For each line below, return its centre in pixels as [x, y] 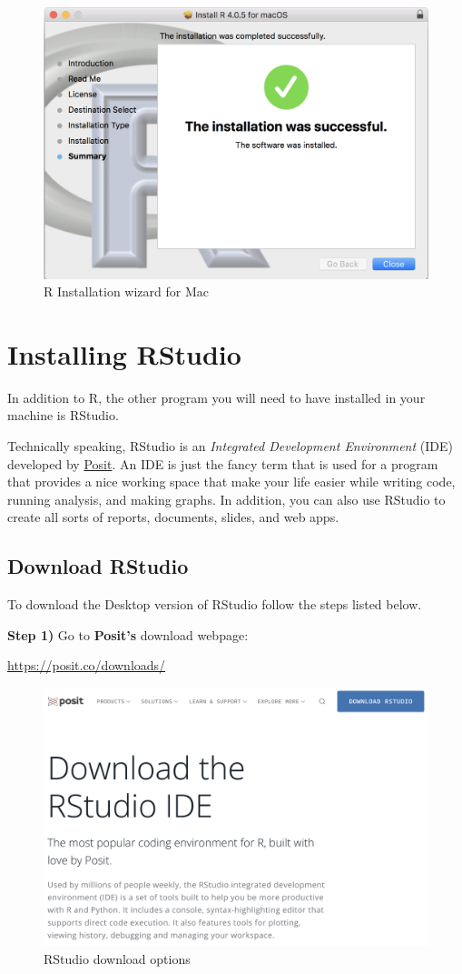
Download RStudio [98, 566]
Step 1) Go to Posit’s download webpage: [128, 634]
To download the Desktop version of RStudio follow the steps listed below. [215, 604]
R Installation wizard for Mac [126, 291]
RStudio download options [117, 958]
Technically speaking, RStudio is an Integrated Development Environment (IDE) [230, 446]
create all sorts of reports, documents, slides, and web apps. [173, 517]
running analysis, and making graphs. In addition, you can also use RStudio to [226, 499]
